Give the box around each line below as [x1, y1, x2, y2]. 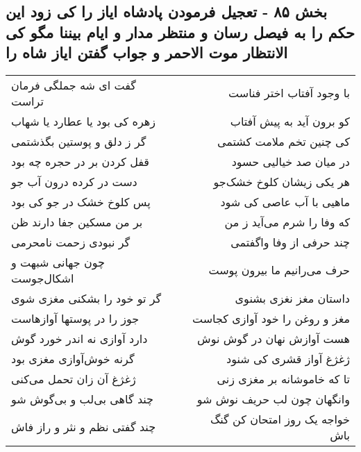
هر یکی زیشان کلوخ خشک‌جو [213, 173, 350, 190]
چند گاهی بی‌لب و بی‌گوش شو [11, 390, 153, 407]
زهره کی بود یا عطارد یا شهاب [11, 112, 156, 129]
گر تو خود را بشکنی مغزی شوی [11, 290, 162, 306]
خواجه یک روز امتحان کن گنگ [210, 410, 350, 427]
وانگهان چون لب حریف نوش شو [196, 390, 350, 407]
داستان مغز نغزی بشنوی [235, 290, 350, 306]
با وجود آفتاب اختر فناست [228, 85, 350, 101]
